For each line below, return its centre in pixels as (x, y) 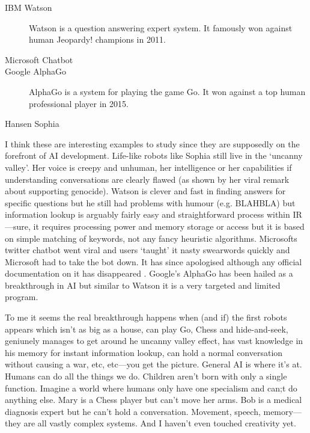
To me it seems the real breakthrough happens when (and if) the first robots (146, 317)
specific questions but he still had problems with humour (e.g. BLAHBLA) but (150, 202)
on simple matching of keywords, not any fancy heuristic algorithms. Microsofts (151, 238)
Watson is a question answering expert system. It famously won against (161, 27)
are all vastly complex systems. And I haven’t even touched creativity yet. (160, 423)
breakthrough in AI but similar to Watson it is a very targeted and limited (143, 285)
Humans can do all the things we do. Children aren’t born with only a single (146, 376)
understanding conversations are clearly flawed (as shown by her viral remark (147, 179)
